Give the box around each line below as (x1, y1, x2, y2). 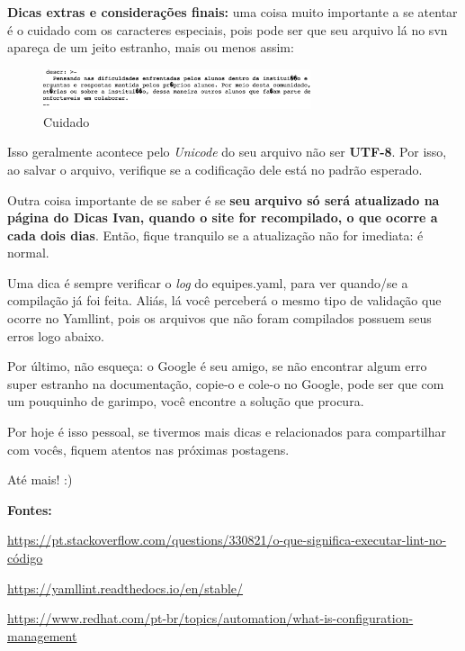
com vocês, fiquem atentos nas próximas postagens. (7, 439, 290, 458)
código (7, 548, 43, 566)
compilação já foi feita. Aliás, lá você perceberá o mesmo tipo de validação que (7, 291, 442, 310)
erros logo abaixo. (7, 326, 104, 345)
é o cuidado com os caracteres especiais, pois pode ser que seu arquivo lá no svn (7, 20, 448, 39)
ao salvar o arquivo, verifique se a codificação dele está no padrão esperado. (7, 159, 423, 178)
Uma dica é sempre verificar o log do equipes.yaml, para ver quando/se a (7, 273, 408, 292)
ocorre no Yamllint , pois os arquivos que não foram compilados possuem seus (7, 309, 432, 328)
